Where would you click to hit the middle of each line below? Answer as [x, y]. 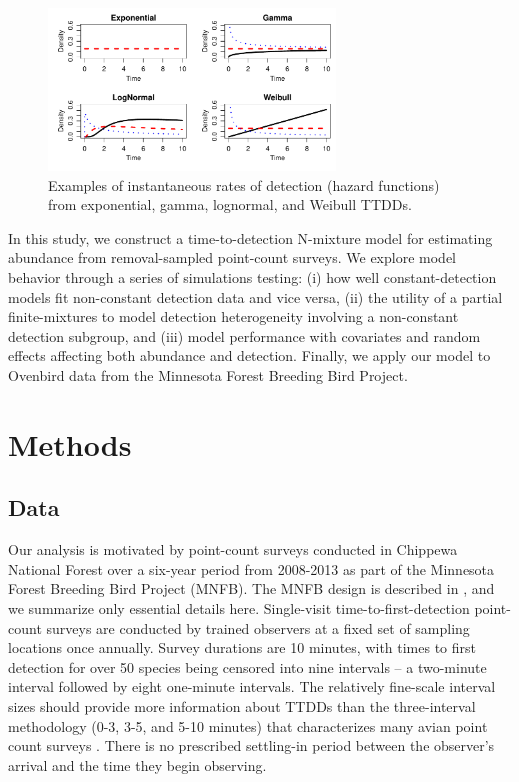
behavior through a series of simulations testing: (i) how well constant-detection [252, 277]
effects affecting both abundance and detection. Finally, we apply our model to [249, 355]
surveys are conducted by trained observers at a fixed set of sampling [258, 627]
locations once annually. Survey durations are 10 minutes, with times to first [242, 647]
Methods [70, 443]
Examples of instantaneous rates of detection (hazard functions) [244, 184]
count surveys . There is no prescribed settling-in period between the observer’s [251, 745]
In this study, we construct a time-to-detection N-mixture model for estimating [250, 237]
